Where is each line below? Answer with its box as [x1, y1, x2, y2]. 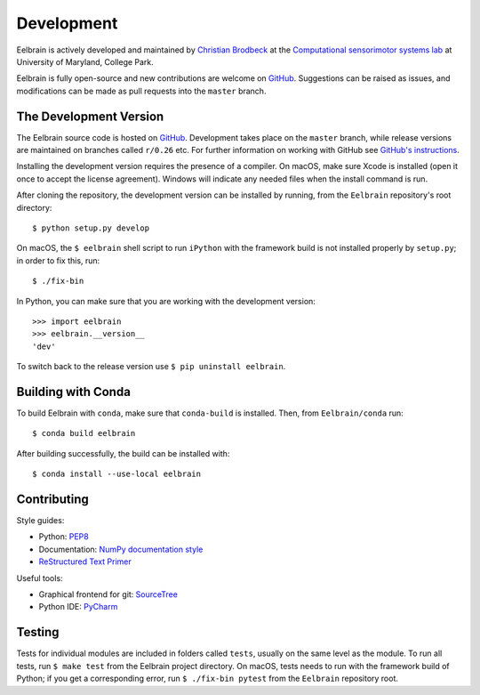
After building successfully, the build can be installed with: [16, 448, 230, 458]
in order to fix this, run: [16, 255, 100, 266]
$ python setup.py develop [32, 222, 150, 233]
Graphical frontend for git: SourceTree [38, 589, 178, 600]
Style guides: [16, 515, 65, 526]
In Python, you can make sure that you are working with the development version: [16, 295, 316, 306]
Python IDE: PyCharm [38, 602, 118, 612]
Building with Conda [16, 384, 131, 400]
